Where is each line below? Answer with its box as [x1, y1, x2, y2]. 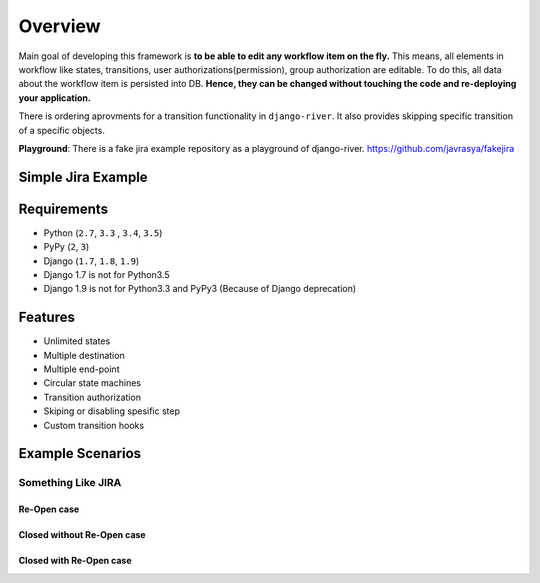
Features [18, 309, 75, 326]
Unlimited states [43, 335, 111, 347]
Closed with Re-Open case [18, 555, 132, 567]
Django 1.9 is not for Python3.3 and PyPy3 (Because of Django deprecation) [43, 283, 357, 295]
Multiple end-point [43, 363, 120, 375]
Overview [18, 15, 101, 37]
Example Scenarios [18, 445, 142, 462]
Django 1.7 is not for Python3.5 [43, 268, 170, 280]
